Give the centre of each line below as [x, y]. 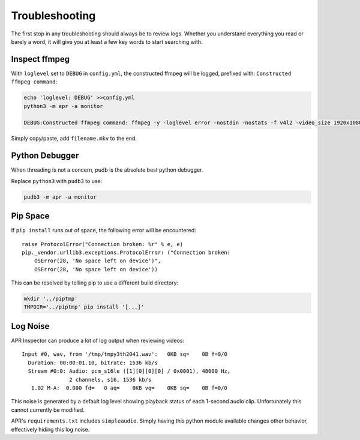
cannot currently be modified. [48, 410]
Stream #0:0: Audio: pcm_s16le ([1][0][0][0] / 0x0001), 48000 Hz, [129, 371]
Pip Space [30, 216]
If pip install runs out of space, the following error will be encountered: [103, 231]
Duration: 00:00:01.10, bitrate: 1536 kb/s [93, 363]
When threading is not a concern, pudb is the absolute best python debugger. [107, 170]
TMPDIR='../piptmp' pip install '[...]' [84, 307]
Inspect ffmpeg [40, 59]
